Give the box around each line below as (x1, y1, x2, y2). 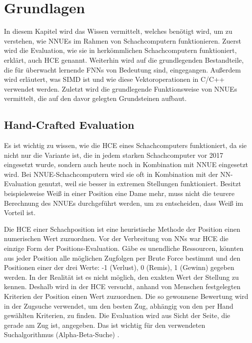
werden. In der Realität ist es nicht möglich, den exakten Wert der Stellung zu (4, 271, 239, 282)
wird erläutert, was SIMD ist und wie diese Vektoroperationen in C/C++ (4, 74, 225, 84)
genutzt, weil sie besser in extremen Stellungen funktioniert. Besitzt (38, 178, 241, 189)
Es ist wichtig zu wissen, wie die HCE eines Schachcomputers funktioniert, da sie (4, 140, 247, 150)
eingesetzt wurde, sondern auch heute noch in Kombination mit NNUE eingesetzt (4, 159, 249, 170)
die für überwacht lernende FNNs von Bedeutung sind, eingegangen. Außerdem (4, 64, 241, 74)
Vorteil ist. (4, 207, 36, 218)
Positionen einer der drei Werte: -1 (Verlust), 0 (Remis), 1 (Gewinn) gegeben (4, 262, 234, 272)
